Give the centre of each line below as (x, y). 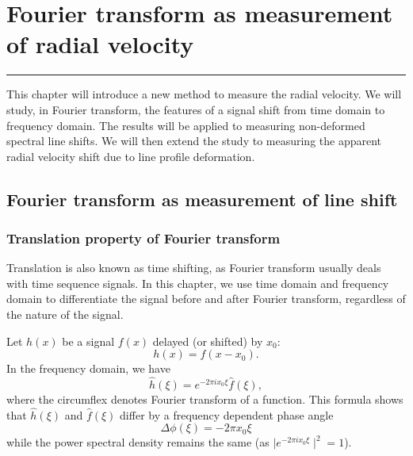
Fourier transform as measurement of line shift (202, 199)
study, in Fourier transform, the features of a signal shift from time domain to (196, 109)
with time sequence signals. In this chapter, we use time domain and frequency (198, 283)
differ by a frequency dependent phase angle (227, 414)
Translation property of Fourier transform (143, 238)
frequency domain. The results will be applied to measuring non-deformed (186, 125)
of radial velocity (100, 44)
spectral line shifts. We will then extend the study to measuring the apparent (194, 141)
